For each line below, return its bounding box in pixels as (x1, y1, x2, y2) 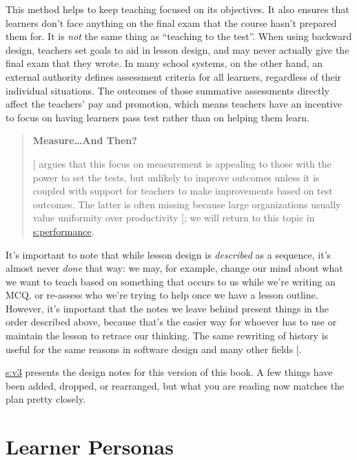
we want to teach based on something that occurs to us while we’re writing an (6, 274, 336, 288)
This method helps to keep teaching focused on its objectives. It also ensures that (6, 2, 349, 16)
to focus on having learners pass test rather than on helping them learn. (6, 110, 309, 124)
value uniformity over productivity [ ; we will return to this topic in (32, 210, 315, 225)
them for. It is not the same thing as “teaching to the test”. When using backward (6, 29, 352, 43)
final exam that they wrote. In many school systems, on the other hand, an (6, 56, 323, 70)
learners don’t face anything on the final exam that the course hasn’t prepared (6, 15, 337, 30)
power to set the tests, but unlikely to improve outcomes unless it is (32, 170, 320, 184)
